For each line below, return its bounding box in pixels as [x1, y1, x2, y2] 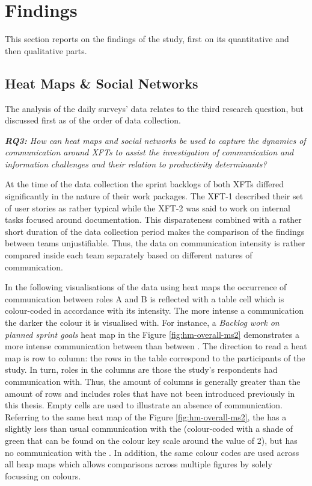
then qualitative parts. [5, 44, 87, 57]
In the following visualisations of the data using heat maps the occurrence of [5, 281, 287, 293]
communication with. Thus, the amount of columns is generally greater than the [5, 375, 301, 387]
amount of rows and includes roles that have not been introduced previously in [5, 387, 295, 399]
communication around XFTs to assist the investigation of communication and [5, 146, 294, 158]
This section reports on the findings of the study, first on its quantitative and [5, 33, 289, 45]
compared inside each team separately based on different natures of [5, 249, 252, 261]
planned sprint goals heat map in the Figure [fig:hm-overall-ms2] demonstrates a [5, 328, 299, 340]
